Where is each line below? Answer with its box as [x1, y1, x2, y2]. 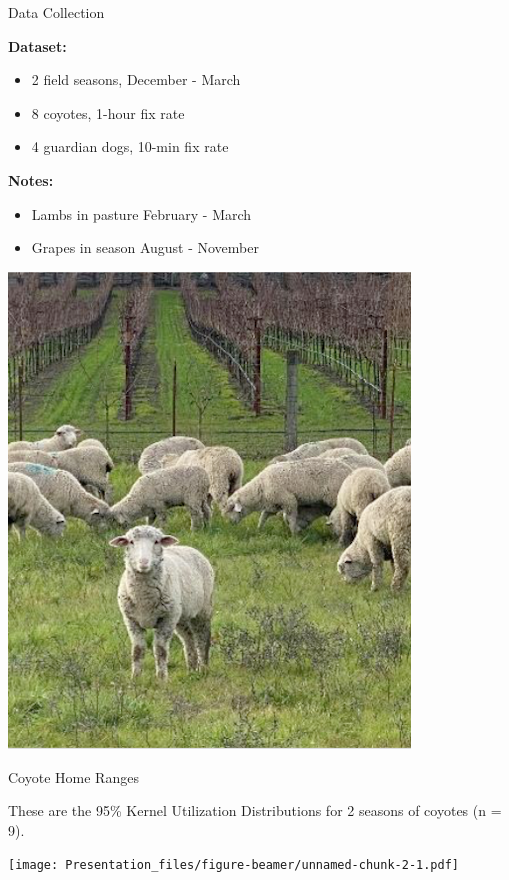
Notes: [8, 169, 54, 190]
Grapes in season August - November [31, 237, 259, 258]
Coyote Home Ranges [8, 766, 139, 787]
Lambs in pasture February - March [31, 203, 252, 224]
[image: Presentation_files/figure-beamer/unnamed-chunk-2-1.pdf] [8, 858, 460, 873]
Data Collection [8, 2, 105, 22]
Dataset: [8, 35, 67, 56]
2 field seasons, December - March [31, 69, 241, 90]
